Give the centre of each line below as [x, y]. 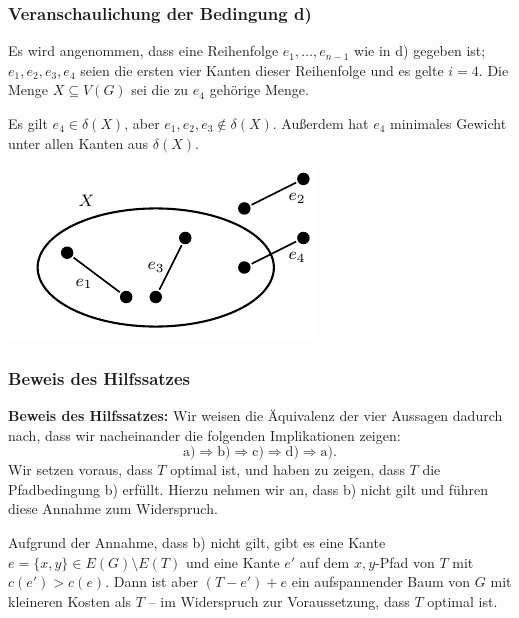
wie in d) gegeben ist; [420, 50]
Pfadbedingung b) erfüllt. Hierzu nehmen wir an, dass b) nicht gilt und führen [248, 488]
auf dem [324, 561]
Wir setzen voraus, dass [80, 469]
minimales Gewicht [448, 123]
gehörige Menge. [259, 89]
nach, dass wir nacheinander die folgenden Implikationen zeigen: [204, 434]
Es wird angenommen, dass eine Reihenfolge [143, 50]
